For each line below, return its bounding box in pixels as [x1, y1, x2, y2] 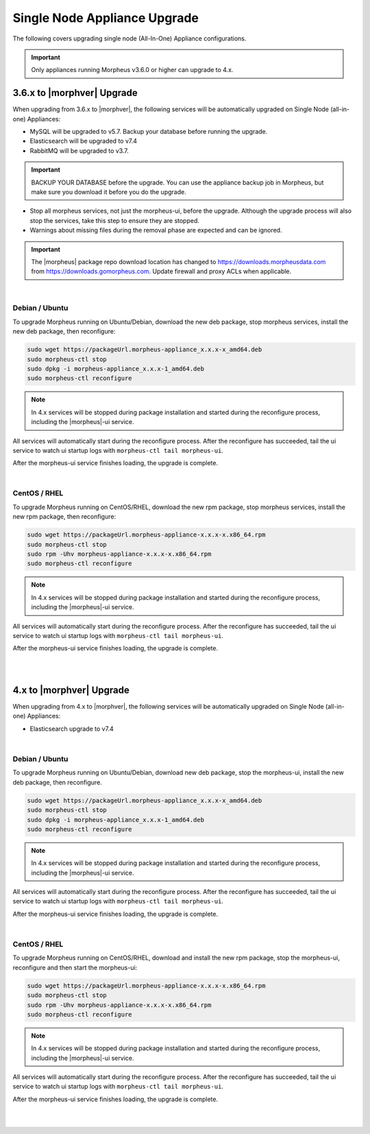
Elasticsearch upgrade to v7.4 [29, 724, 114, 733]
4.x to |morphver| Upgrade [12, 684, 129, 696]
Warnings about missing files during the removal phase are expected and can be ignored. [29, 226, 282, 235]
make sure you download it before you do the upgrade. [31, 187, 186, 196]
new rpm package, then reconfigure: [12, 512, 116, 521]
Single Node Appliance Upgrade [12, 10, 199, 25]
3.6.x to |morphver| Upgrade [12, 87, 138, 99]
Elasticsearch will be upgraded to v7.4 [29, 137, 137, 145]
